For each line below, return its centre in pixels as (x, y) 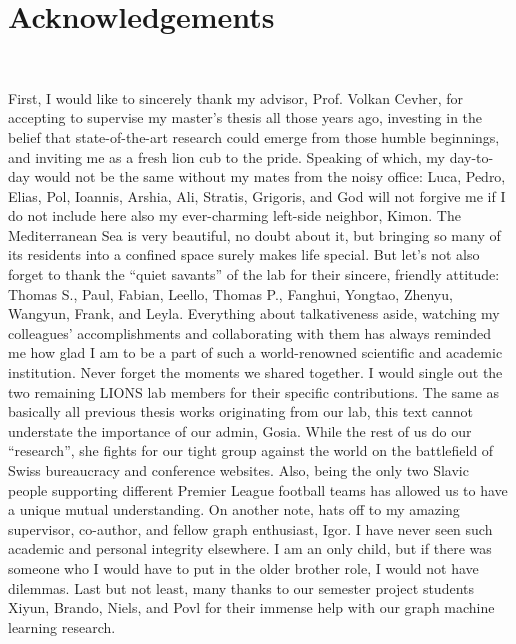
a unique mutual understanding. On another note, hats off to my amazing (234, 509)
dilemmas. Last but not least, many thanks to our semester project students (241, 587)
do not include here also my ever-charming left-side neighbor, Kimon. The (234, 215)
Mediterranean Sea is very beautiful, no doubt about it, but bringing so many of (254, 234)
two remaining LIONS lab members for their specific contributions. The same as (254, 391)
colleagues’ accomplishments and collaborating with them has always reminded (250, 332)
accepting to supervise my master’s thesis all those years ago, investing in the (245, 117)
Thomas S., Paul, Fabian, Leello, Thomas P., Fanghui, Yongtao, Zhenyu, (230, 293)
